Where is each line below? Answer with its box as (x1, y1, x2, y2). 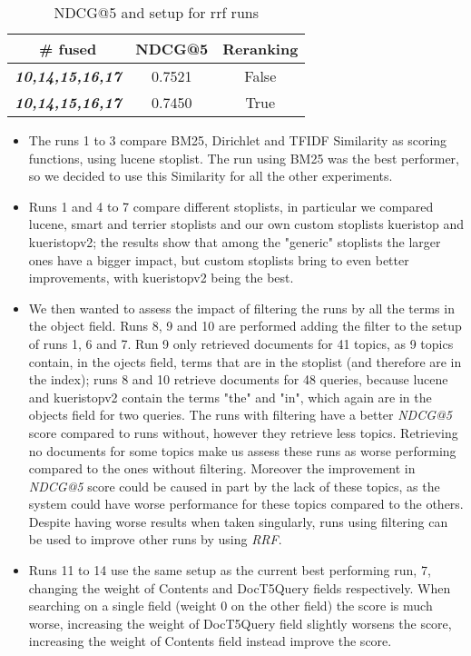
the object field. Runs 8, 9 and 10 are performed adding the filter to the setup (28, 316, 462, 335)
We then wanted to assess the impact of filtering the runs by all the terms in (28, 298, 455, 317)
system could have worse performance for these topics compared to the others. (28, 494, 464, 513)
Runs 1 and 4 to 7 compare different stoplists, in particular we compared (28, 196, 434, 215)
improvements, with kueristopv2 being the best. (28, 268, 294, 287)
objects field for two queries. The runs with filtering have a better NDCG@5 (28, 405, 452, 424)
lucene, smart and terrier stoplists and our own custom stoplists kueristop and (28, 214, 465, 234)
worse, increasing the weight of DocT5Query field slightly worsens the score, (28, 613, 452, 632)
